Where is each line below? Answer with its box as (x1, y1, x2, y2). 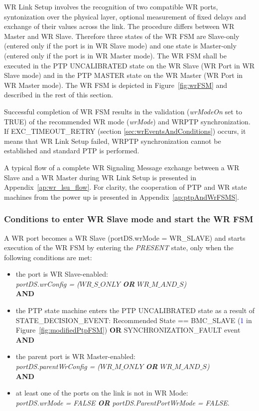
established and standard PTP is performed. (4, 145, 139, 156)
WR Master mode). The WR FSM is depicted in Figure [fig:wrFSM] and (4, 79, 228, 90)
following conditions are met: (4, 252, 92, 262)
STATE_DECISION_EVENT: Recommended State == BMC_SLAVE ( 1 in (15, 315, 252, 325)
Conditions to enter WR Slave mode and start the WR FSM (4, 213, 254, 225)
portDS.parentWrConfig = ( (15, 361, 101, 372)
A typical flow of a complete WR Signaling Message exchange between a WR (4, 162, 240, 172)
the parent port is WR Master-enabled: (15, 351, 135, 362)
